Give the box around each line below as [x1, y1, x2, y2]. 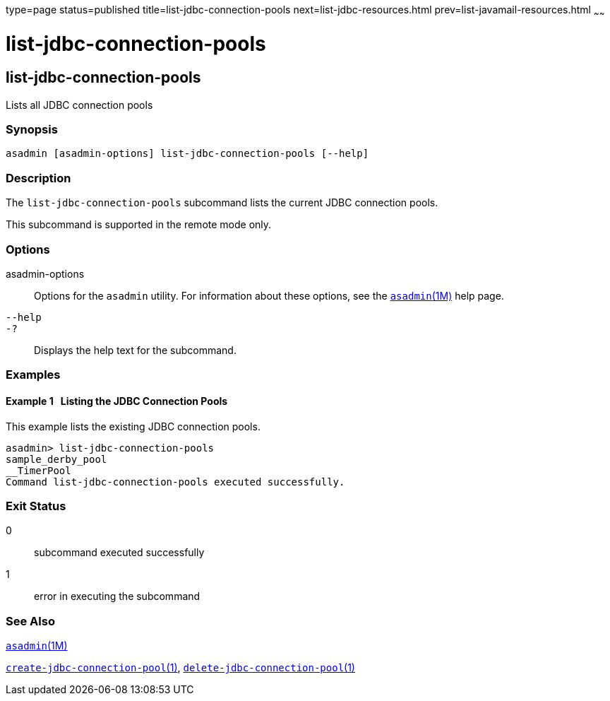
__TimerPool [6, 464, 71, 476]
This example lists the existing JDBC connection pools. [6, 420, 261, 432]
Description [6, 170, 71, 185]
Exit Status [6, 498, 66, 513]
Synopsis [6, 122, 58, 137]
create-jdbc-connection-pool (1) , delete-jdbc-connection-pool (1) [6, 661, 355, 674]
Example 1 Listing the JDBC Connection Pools [6, 394, 228, 407]
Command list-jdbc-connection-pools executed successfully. [6, 476, 345, 488]
